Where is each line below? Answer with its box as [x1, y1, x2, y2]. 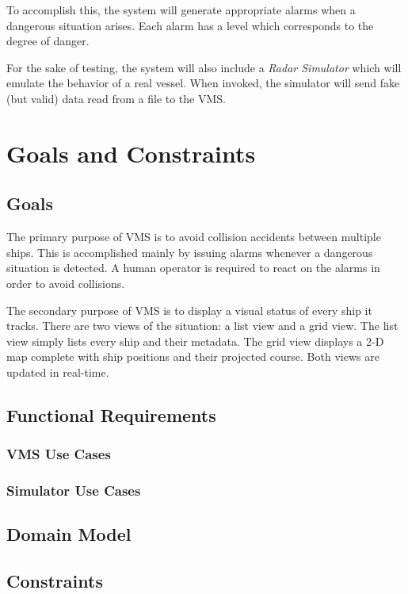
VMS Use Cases [6, 444, 111, 464]
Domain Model [6, 522, 132, 546]
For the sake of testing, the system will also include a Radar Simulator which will [6, 59, 402, 75]
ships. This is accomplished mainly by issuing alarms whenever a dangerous [6, 243, 373, 260]
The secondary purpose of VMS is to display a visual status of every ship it [6, 301, 372, 318]
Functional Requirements [6, 402, 216, 427]
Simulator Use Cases [6, 481, 141, 500]
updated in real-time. [6, 363, 109, 380]
